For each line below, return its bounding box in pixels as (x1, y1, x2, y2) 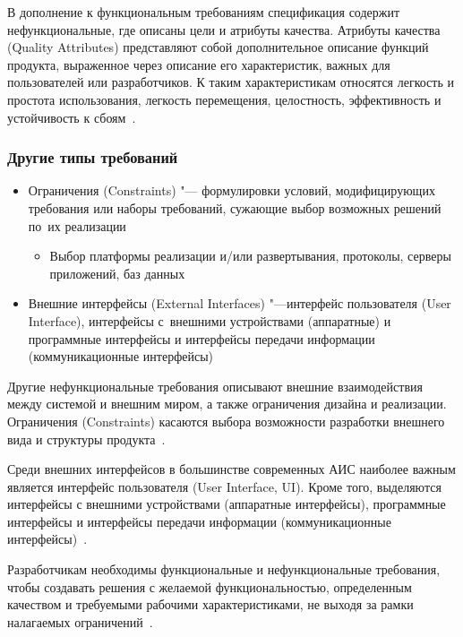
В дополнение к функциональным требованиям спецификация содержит (7, 3, 400, 21)
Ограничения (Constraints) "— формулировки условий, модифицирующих (28, 181, 435, 200)
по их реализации (28, 216, 126, 235)
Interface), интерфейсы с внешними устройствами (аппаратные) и (28, 311, 391, 330)
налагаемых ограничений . (7, 612, 153, 631)
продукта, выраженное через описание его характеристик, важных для (7, 55, 390, 73)
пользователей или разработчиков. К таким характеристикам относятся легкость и (7, 73, 454, 91)
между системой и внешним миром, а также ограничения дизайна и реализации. (7, 394, 447, 413)
